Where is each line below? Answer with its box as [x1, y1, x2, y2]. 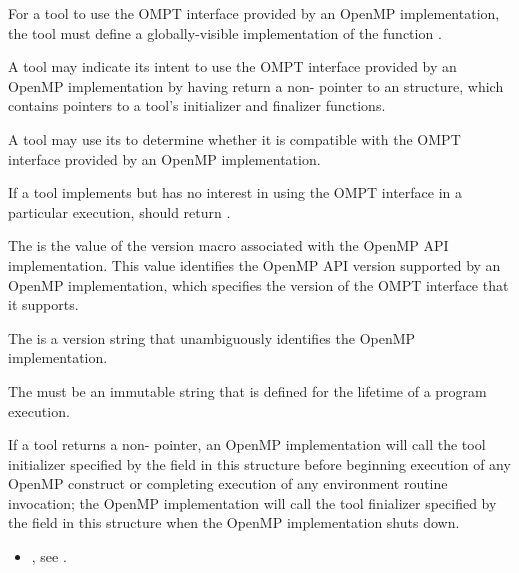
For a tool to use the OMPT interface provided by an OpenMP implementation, [8, 3, 500, 23]
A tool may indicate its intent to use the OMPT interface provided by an [8, 56, 457, 77]
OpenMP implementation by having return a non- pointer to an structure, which [8, 75, 504, 96]
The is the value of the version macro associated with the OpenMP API [8, 235, 449, 256]
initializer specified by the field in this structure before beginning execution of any [8, 453, 511, 474]
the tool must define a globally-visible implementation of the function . [8, 22, 442, 43]
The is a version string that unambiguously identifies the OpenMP [8, 327, 416, 348]
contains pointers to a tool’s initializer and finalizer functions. [8, 95, 386, 116]
